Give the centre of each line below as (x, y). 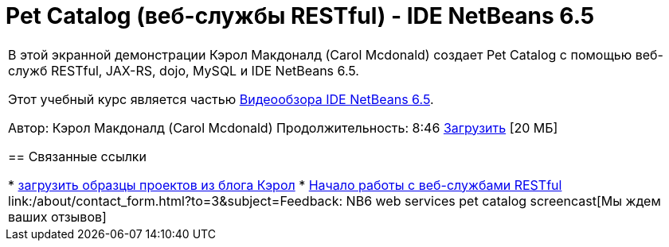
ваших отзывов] (57, 216)
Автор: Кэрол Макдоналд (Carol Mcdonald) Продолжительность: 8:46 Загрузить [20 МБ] (283, 127)
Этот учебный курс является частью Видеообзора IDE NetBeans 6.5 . (221, 99)
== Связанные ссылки (77, 156)
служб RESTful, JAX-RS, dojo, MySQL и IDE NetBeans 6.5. (184, 70)
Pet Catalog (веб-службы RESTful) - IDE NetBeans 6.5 (300, 16)
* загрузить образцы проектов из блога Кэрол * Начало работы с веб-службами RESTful (285, 185)
